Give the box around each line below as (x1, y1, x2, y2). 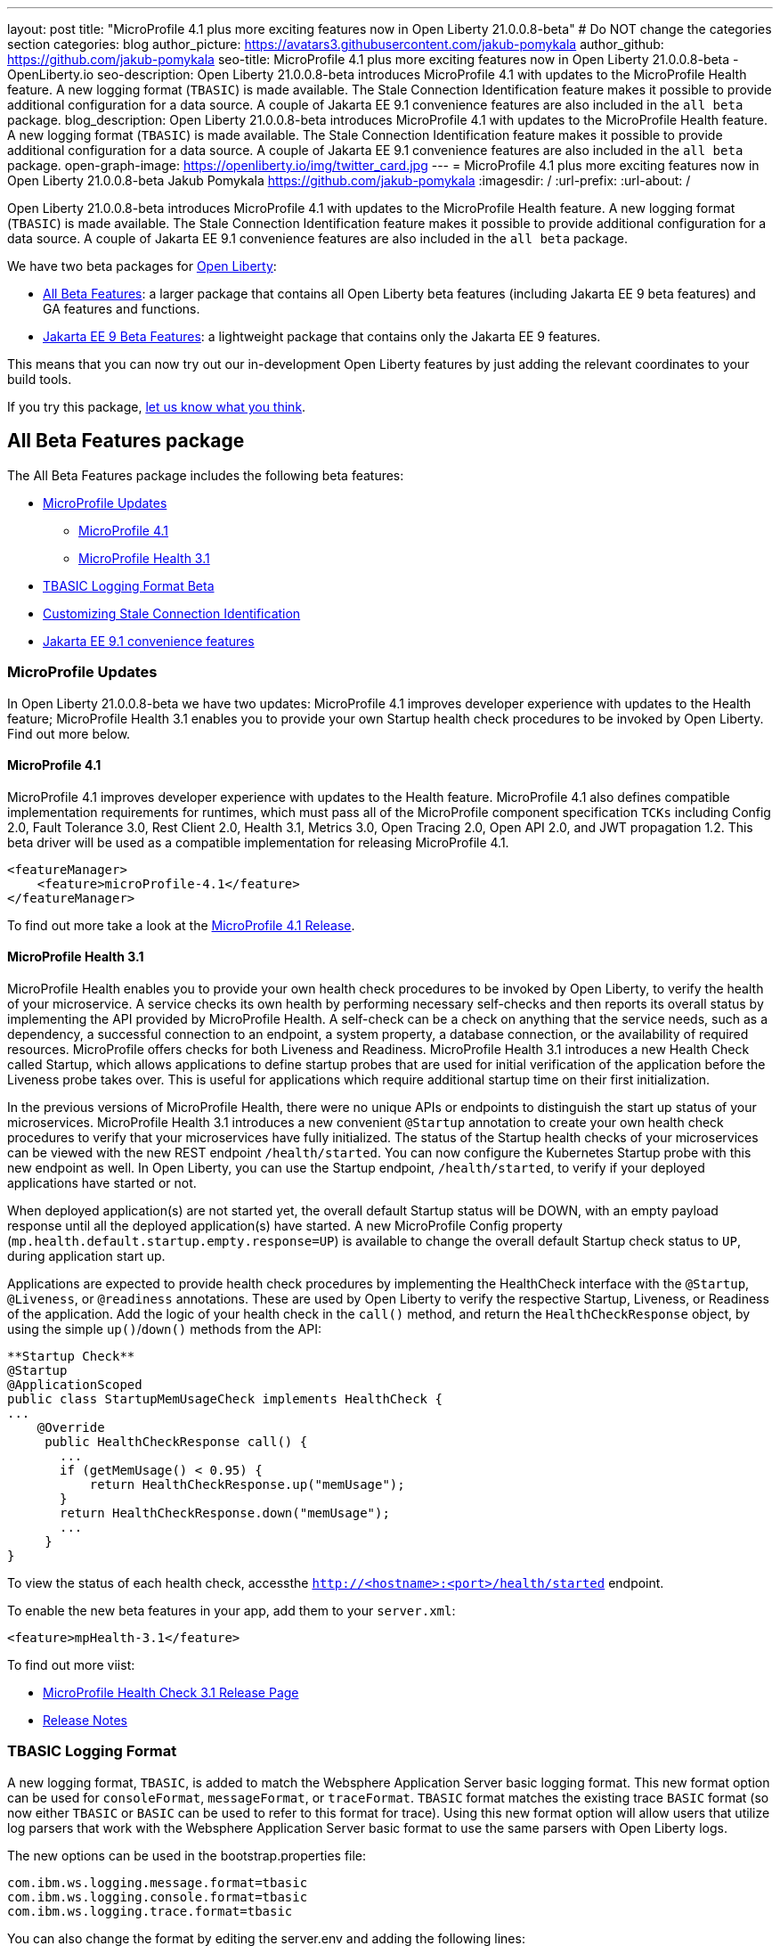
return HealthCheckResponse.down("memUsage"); (60, 1506, 390, 1521)
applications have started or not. (7, 1175, 197, 1191)
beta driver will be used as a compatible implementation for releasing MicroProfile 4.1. (7, 834, 509, 850)
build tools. (7, 372, 72, 387)
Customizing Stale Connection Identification (43, 605, 301, 621)
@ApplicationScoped (7, 1378, 142, 1393)
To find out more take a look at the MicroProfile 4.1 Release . (7, 917, 355, 933)
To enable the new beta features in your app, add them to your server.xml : (7, 1603, 456, 1619)
